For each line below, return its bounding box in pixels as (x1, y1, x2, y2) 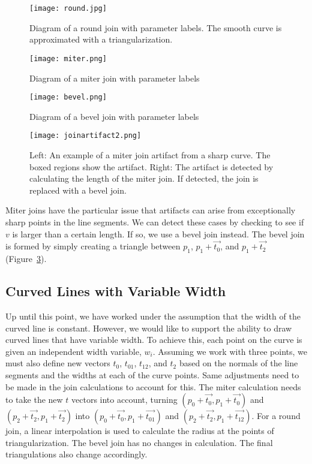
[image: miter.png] (29, 54, 107, 63)
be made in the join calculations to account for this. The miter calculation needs (5, 380, 301, 393)
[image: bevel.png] (29, 93, 107, 102)
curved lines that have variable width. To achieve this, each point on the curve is (5, 333, 302, 346)
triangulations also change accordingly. (5, 448, 148, 460)
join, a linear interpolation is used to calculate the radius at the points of (5, 424, 274, 437)
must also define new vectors (5, 357, 110, 369)
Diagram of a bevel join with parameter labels (29, 110, 199, 122)
